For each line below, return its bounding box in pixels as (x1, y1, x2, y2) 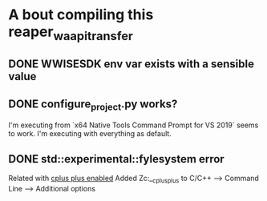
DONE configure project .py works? (8, 97, 178, 113)
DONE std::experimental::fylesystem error (8, 152, 225, 166)
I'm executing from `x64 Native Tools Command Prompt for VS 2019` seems (8, 120, 259, 130)
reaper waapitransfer (8, 22, 134, 43)
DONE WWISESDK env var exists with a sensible (8, 58, 255, 71)
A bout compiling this (8, 6, 154, 24)
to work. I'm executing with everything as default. (8, 129, 172, 139)
